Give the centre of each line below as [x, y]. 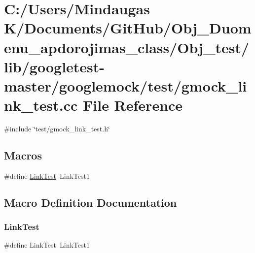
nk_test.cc [41, 105]
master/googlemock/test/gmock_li [126, 85]
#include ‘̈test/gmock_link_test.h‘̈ [57, 129]
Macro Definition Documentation [91, 202]
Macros [23, 155]
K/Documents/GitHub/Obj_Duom [128, 28]
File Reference [133, 105]
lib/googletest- [55, 66]
